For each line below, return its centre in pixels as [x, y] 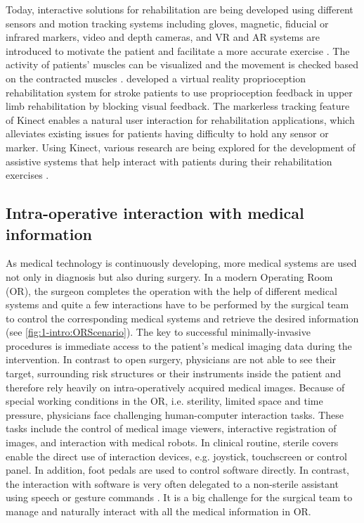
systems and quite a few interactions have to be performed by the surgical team [177, 304]
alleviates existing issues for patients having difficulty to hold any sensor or [167, 133]
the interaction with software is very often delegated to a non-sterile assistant [172, 483]
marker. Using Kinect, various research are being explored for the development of [181, 147]
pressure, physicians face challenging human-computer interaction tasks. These [175, 414]
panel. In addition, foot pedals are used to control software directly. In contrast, [177, 470]
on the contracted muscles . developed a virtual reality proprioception [156, 78]
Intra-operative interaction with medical [155, 213]
